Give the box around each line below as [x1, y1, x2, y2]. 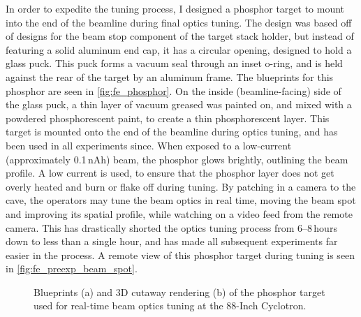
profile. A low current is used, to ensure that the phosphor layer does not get [6, 165, 334, 180]
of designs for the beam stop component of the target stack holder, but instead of [6, 29, 354, 43]
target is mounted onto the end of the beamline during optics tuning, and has [6, 124, 338, 139]
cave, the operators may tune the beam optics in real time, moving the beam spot [6, 193, 356, 207]
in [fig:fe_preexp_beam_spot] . [6, 261, 138, 276]
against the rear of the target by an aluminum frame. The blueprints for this [6, 69, 334, 84]
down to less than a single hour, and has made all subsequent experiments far [6, 234, 338, 249]
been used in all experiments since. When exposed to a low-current [6, 138, 292, 152]
